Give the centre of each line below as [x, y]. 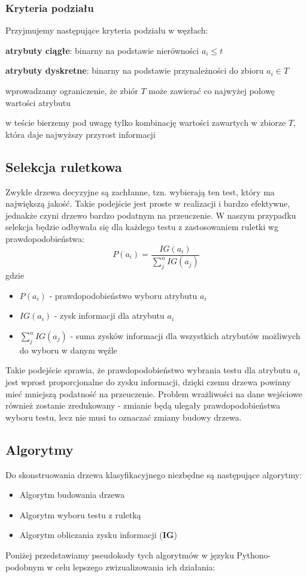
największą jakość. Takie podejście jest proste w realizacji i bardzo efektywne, [148, 203]
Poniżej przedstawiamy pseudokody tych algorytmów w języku [120, 555]
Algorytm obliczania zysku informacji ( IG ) [98, 535]
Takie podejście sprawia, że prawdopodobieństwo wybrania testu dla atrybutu [148, 370]
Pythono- [254, 555]
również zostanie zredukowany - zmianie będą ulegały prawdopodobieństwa [143, 405]
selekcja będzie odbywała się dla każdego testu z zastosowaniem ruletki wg [142, 227]
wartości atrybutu [38, 102]
